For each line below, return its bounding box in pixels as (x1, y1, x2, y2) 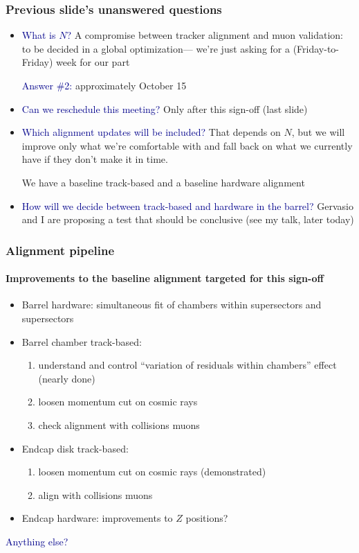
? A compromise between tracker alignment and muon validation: (66, 28, 343, 42)
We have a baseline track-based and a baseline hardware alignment (21, 175, 305, 189)
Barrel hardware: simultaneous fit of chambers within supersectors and (21, 297, 322, 312)
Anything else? (6, 534, 68, 548)
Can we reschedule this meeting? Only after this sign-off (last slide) (21, 101, 308, 116)
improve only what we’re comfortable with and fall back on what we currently (21, 138, 353, 152)
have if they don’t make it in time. (21, 152, 168, 166)
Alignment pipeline (6, 241, 115, 258)
